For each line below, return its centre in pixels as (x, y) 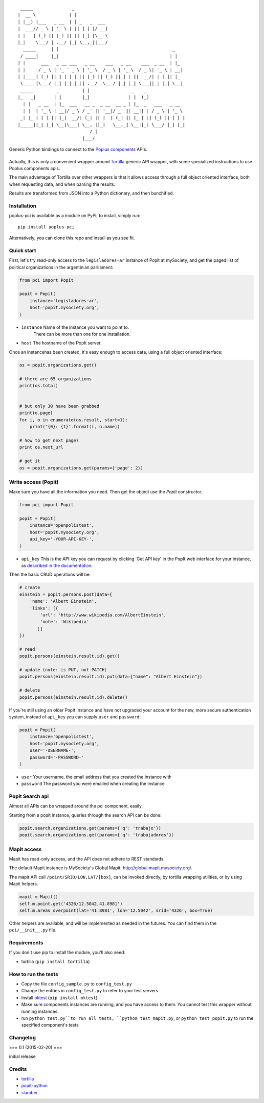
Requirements (26, 943)
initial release (22, 1056)
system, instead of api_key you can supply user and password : (75, 717)
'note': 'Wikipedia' (65, 622)
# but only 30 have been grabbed (59, 406)
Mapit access (25, 849)
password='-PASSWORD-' (57, 757)
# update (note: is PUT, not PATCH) (63, 670)
